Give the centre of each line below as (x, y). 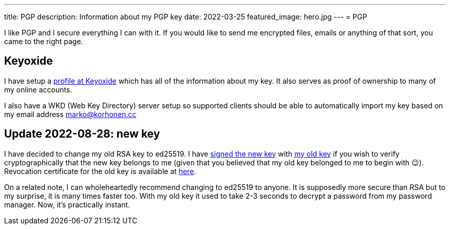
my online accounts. (38, 89)
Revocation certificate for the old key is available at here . (100, 171)
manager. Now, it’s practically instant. (67, 204)
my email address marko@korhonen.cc (70, 114)
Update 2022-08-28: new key (82, 134)
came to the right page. (44, 41)
